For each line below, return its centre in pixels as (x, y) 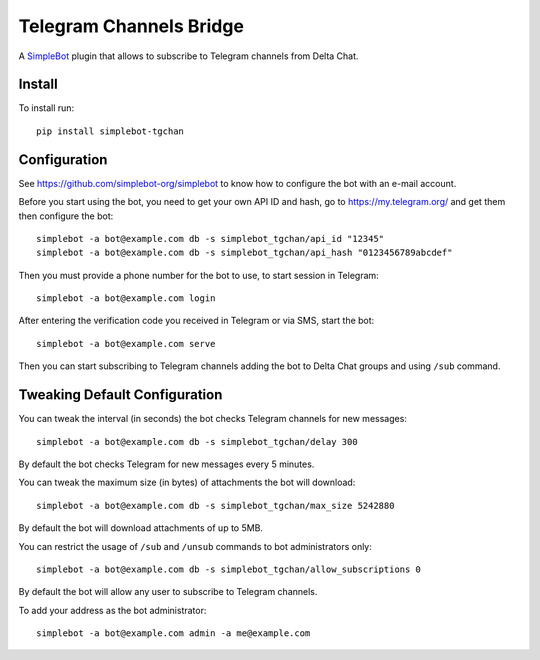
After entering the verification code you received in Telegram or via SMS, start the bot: (196, 321)
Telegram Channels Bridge (131, 26)
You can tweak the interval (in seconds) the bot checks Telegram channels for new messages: (212, 419)
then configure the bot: (66, 216)
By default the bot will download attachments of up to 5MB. (141, 528)
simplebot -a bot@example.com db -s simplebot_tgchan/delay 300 (197, 441)
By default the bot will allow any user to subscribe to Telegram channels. (168, 592)
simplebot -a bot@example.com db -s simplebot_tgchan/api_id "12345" (210, 238)
